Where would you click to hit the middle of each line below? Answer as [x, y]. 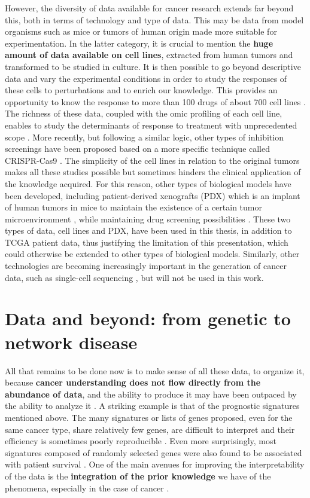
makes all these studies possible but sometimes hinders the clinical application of [153, 172]
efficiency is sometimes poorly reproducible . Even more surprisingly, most [141, 441]
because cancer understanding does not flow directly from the [133, 382]
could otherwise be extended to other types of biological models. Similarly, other [152, 254]
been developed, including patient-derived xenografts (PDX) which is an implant [153, 195]
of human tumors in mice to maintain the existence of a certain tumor [133, 207]
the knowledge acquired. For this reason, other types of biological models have [148, 183]
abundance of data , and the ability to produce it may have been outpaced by [151, 394]
